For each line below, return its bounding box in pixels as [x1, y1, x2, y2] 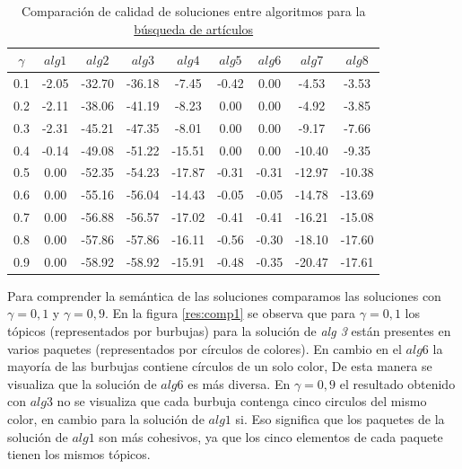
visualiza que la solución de [7, 374, 157, 393]
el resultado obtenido [339, 374, 456, 393]
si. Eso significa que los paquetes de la [235, 410, 445, 429]
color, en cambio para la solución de [7, 410, 205, 429]
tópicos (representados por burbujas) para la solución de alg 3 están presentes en [7, 322, 451, 341]
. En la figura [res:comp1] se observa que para [105, 304, 356, 323]
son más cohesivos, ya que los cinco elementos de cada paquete [99, 427, 443, 446]
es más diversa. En [187, 374, 291, 393]
